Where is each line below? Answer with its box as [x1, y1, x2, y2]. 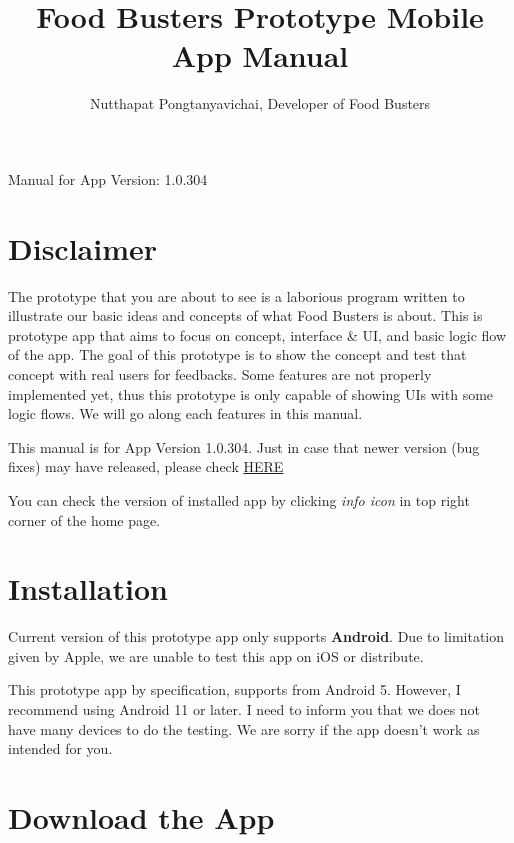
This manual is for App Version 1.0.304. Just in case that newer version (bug [8, 436, 480, 457]
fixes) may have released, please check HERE [8, 456, 284, 477]
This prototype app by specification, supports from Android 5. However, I [8, 679, 461, 700]
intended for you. [8, 738, 113, 759]
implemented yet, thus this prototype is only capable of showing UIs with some [8, 383, 494, 404]
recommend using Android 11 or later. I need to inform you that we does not [8, 699, 481, 720]
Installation [8, 568, 168, 609]
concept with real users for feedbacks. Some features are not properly [8, 364, 432, 384]
